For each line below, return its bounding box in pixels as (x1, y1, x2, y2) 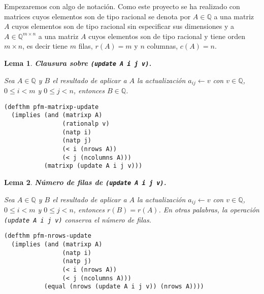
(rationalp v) (62, 120, 110, 127)
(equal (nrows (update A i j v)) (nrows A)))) (44, 283, 204, 290)
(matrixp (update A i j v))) (44, 162, 143, 170)
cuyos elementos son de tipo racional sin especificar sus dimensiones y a (12, 21, 234, 31)
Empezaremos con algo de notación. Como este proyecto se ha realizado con (4, 1, 240, 11)
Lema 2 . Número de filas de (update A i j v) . (4, 176, 167, 187)
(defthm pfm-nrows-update (4, 232, 91, 240)
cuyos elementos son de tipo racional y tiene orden (88, 30, 245, 41)
